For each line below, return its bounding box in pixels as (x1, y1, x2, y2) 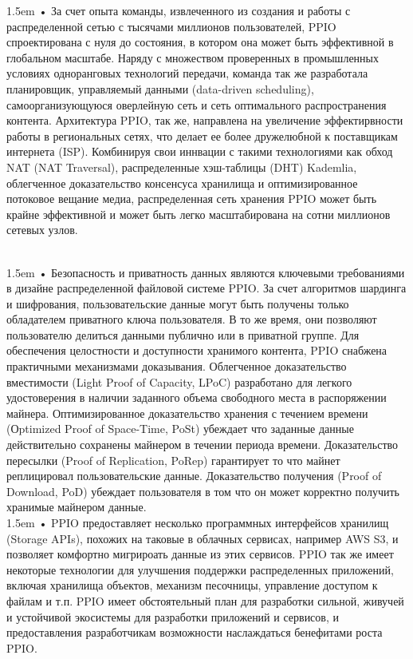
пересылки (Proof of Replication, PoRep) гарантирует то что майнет (6, 451, 340, 468)
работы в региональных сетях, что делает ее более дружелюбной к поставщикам (6, 127, 398, 144)
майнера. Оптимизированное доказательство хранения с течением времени (6, 404, 368, 421)
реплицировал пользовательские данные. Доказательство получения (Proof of (6, 467, 382, 484)
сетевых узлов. (6, 221, 78, 238)
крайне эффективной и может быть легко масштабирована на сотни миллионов (6, 205, 391, 222)
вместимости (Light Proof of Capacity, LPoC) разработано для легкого (6, 373, 352, 390)
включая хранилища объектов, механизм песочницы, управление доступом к (6, 577, 378, 593)
